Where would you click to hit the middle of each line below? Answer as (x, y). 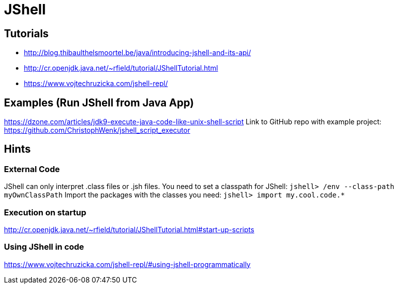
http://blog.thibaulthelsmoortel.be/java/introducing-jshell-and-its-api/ (138, 53)
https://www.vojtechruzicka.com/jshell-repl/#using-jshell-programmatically (127, 264)
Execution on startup (45, 212)
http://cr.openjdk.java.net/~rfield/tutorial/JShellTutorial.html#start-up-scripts (129, 229)
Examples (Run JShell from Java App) (99, 102)
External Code (32, 169)
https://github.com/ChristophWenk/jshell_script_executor (97, 130)
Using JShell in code (44, 247)
